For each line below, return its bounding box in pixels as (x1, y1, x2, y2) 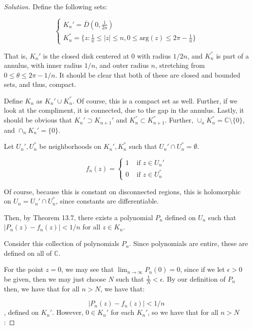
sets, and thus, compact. (4, 79, 76, 89)
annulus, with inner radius (4, 60, 82, 70)
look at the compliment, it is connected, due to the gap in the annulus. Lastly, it (4, 105, 244, 115)
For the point (4, 264, 44, 274)
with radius (137, 50, 171, 61)
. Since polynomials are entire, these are (129, 238, 248, 248)
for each (110, 307, 134, 317)
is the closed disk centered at (43, 50, 129, 61)
